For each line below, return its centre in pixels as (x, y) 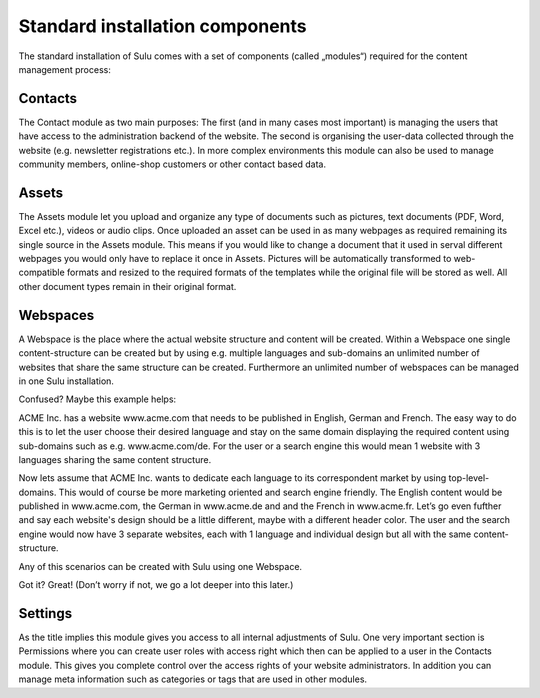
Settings (45, 613)
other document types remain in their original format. (127, 286)
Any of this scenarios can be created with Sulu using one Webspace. (160, 566)
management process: (65, 69)
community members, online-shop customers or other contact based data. (172, 164)
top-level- (469, 478)
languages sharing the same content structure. (115, 459)
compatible (41, 272)
